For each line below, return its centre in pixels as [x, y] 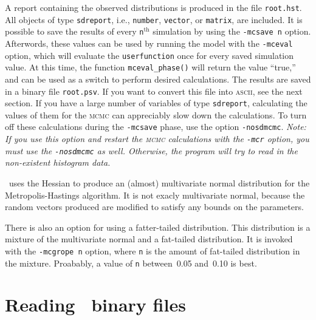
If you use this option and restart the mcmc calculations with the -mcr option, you [157, 139]
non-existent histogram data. [58, 162]
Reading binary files [95, 305]
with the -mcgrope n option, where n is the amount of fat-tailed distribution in [153, 250]
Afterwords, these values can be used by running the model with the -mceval [149, 43]
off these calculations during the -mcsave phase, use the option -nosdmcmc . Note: [156, 127]
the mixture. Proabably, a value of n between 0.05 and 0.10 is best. [131, 263]
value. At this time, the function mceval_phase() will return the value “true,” [150, 67]
